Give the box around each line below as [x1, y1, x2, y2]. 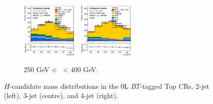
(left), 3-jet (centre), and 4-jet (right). [4, 90, 118, 101]
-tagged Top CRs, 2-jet [140, 80, 210, 91]
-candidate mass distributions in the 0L [9, 80, 129, 91]
